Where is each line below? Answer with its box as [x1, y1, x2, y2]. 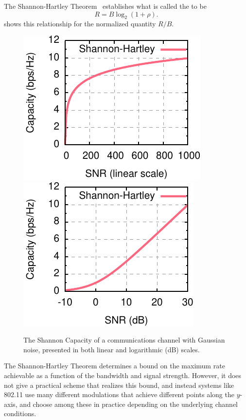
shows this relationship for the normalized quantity [4, 19, 156, 29]
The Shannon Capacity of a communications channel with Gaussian [23, 335, 225, 345]
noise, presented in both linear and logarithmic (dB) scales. [23, 344, 200, 354]
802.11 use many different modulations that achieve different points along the [4, 389, 234, 400]
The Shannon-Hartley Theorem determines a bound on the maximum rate [4, 361, 225, 371]
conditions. [4, 408, 36, 419]
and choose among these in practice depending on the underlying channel [19, 399, 238, 409]
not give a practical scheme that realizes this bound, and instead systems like [4, 380, 234, 390]
